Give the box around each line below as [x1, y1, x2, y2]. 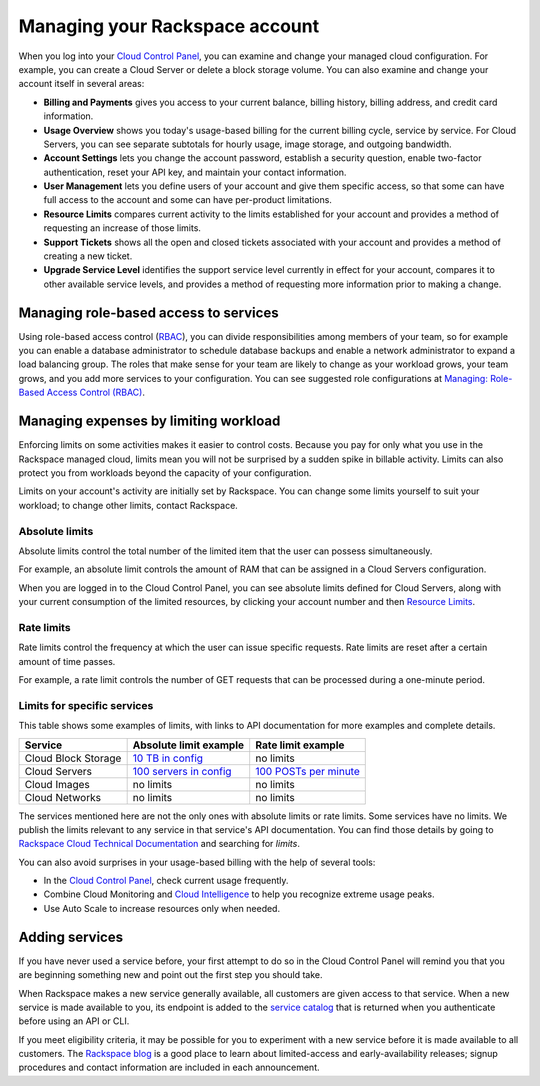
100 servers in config [132, 764, 232, 778]
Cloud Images [24, 777, 90, 791]
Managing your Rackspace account [18, 15, 320, 37]
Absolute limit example [132, 738, 245, 752]
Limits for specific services [18, 698, 154, 712]
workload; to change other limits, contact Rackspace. [18, 499, 239, 511]
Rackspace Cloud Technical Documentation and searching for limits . [18, 838, 300, 850]
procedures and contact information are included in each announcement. [18, 1061, 320, 1074]
